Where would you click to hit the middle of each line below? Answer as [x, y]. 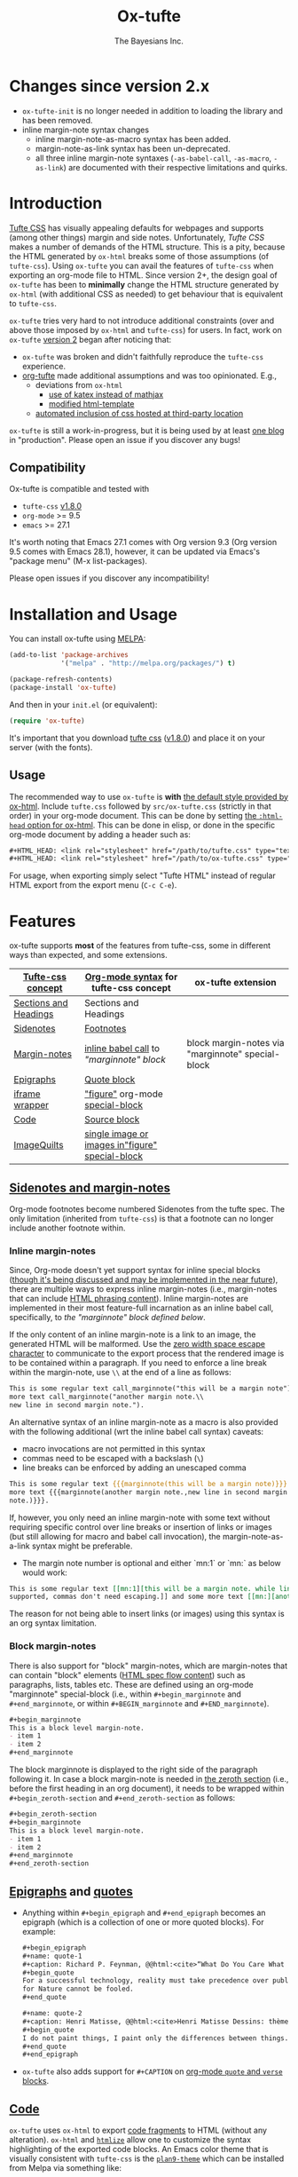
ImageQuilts [39, 1145]
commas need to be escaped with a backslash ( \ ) [113, 1458]
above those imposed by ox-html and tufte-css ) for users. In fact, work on [145, 329]
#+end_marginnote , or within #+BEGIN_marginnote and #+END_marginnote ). [139, 1703]
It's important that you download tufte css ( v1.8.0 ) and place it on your [137, 738]
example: [39, 1931]
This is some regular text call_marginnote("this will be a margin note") [150, 1389]
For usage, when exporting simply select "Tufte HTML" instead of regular [143, 875]
